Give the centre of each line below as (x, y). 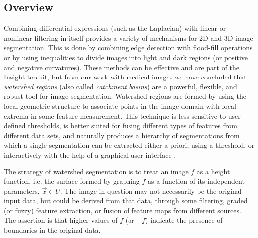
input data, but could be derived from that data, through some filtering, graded (126, 200)
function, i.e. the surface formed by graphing (72, 181)
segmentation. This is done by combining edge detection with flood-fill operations (128, 47)
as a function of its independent (196, 181)
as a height (213, 171)
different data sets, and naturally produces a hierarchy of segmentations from (122, 135)
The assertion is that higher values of (61, 220)
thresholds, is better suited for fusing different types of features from (132, 125)
